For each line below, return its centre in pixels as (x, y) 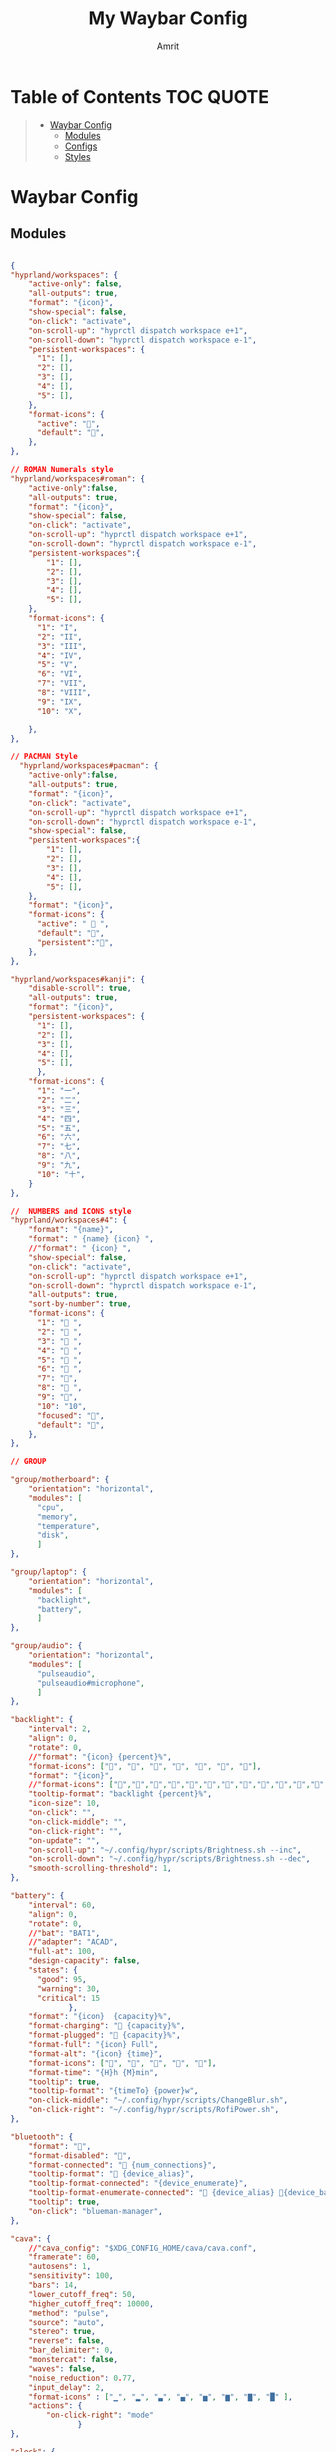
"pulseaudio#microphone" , (90, 1683)
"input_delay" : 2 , (66, 2387)
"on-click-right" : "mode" (100, 2415)
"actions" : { (55, 2406)
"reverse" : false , (66, 2341)
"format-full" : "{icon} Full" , (93, 2045)
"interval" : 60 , (62, 1905)
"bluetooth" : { (42, 2137)
